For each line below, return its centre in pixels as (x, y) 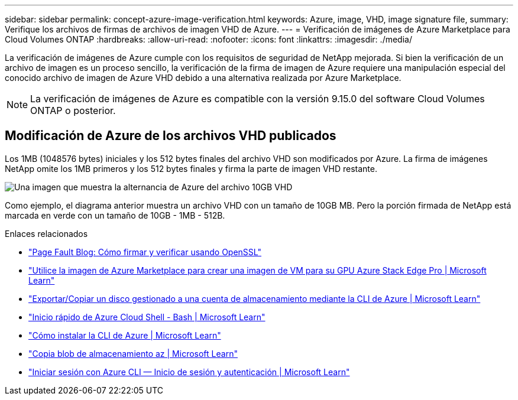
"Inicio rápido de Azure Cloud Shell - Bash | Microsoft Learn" (147, 317)
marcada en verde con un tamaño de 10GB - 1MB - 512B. (115, 215)
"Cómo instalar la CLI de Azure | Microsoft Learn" (125, 335)
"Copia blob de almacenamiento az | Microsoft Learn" (133, 353)
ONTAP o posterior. (73, 110)
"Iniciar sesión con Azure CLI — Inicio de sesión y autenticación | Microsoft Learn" (189, 372)
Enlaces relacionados (46, 233)
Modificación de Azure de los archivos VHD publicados (171, 136)
